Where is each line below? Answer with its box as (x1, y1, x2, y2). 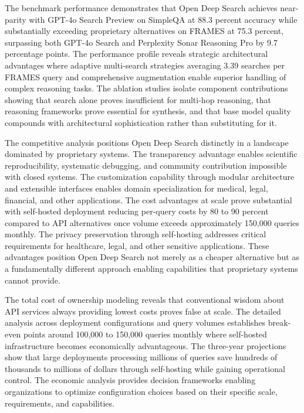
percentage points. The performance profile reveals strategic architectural (5, 47, 268, 60)
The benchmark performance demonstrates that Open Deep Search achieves (5, 2, 278, 13)
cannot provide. (5, 274, 60, 286)
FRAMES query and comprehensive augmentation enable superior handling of (5, 70, 286, 83)
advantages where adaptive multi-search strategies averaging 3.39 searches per (5, 59, 285, 71)
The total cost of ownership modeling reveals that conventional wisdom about (5, 293, 285, 306)
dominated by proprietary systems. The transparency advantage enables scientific (5, 148, 298, 160)
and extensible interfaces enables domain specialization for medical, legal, (5, 182, 268, 194)
